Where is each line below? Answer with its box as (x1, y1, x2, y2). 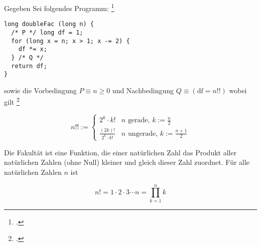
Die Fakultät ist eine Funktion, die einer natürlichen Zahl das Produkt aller (4, 147, 237, 157)
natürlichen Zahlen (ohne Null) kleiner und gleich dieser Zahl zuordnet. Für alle (4, 157, 250, 167)
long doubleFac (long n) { (4, 21, 94, 28)
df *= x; (18, 46, 47, 53)
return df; (11, 62, 47, 70)
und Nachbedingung (112, 85, 174, 95)
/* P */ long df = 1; (11, 29, 83, 36)
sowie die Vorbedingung (4, 85, 77, 95)
